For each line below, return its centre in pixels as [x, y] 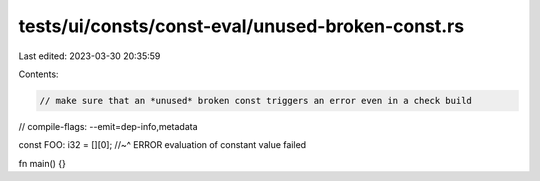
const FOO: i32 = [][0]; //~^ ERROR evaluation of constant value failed [162, 145]
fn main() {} [42, 163]
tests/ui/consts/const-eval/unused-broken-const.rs [241, 26]
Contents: [38, 74]
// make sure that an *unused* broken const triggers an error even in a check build [255, 100]
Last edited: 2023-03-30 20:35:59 [89, 56]
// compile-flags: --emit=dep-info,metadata [108, 126]
